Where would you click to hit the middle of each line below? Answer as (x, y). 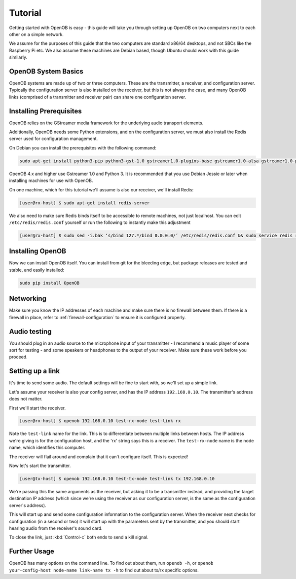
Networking (28, 299)
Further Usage (32, 552)
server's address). (28, 505)
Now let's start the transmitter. (40, 466)
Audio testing (30, 331)
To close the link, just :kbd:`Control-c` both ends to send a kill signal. (79, 537)
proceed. (18, 357)
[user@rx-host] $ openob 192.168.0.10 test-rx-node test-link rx (100, 421)
